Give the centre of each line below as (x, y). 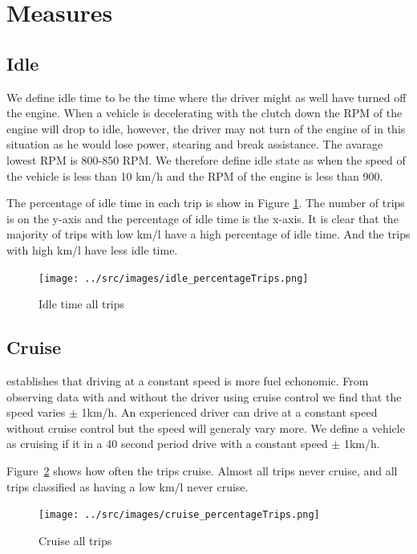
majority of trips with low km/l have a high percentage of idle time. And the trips (208, 234)
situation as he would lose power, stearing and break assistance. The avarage (195, 144)
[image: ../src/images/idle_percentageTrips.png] (174, 278)
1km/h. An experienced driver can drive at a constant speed (229, 412)
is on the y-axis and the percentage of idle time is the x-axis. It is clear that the (202, 218)
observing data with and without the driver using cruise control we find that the (204, 396)
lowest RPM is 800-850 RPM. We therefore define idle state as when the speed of (206, 159)
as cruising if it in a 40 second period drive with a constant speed (167, 444)
